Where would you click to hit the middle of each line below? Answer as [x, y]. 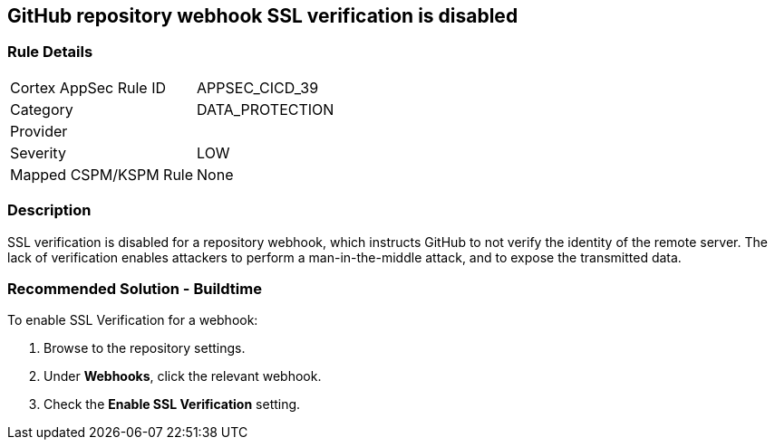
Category [42, 109]
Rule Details [50, 52]
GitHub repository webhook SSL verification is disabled [263, 16]
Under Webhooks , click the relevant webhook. [183, 376]
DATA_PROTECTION [266, 109]
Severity [38, 152]
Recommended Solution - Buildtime [135, 288]
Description [49, 210]
